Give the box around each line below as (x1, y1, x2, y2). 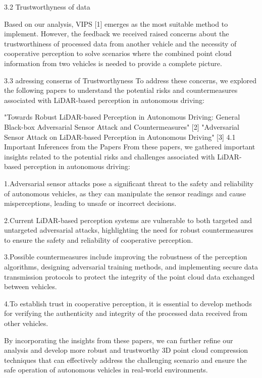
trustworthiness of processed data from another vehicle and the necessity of (4, 38, 237, 48)
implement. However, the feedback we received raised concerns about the (4, 28, 229, 39)
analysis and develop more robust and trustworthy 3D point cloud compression (4, 345, 248, 355)
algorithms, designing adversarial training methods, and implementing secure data (4, 261, 258, 272)
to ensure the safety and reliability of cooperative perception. (4, 234, 193, 245)
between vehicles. (4, 281, 57, 292)
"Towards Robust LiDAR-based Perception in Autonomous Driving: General (4, 112, 240, 122)
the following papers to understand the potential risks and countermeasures (4, 85, 238, 95)
